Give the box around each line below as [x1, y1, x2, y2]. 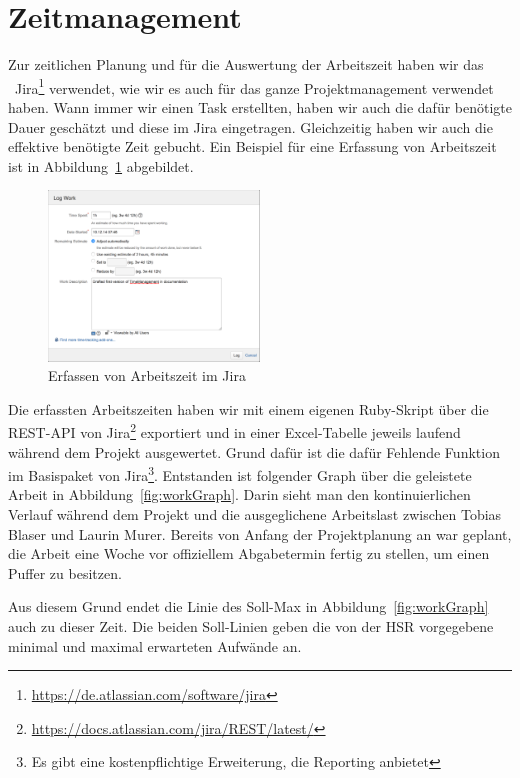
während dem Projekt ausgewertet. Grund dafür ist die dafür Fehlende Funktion [8, 441, 500, 462]
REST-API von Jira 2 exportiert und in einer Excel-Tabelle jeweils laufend [8, 419, 461, 442]
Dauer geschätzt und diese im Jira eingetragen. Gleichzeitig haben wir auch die [8, 116, 493, 137]
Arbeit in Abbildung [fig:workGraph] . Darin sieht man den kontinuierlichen [8, 484, 471, 505]
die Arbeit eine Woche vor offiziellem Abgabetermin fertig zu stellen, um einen [8, 543, 490, 564]
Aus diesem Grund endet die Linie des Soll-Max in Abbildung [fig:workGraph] [8, 596, 489, 617]
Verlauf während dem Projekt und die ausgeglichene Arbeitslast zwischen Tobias [8, 504, 502, 525]
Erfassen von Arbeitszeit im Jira [48, 365, 246, 386]
